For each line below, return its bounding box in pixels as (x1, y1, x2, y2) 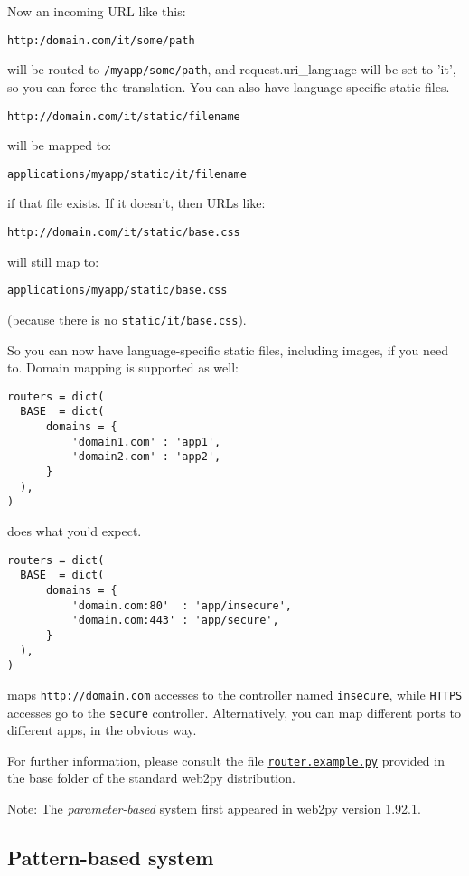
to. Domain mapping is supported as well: (7, 358, 239, 377)
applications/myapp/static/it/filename (7, 167, 247, 181)
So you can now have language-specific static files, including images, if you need (7, 340, 448, 359)
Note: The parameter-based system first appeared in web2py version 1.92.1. (7, 799, 421, 817)
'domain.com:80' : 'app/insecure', (71, 598, 292, 612)
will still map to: (7, 251, 99, 270)
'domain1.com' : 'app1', (71, 435, 221, 448)
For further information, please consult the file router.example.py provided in (7, 750, 445, 769)
